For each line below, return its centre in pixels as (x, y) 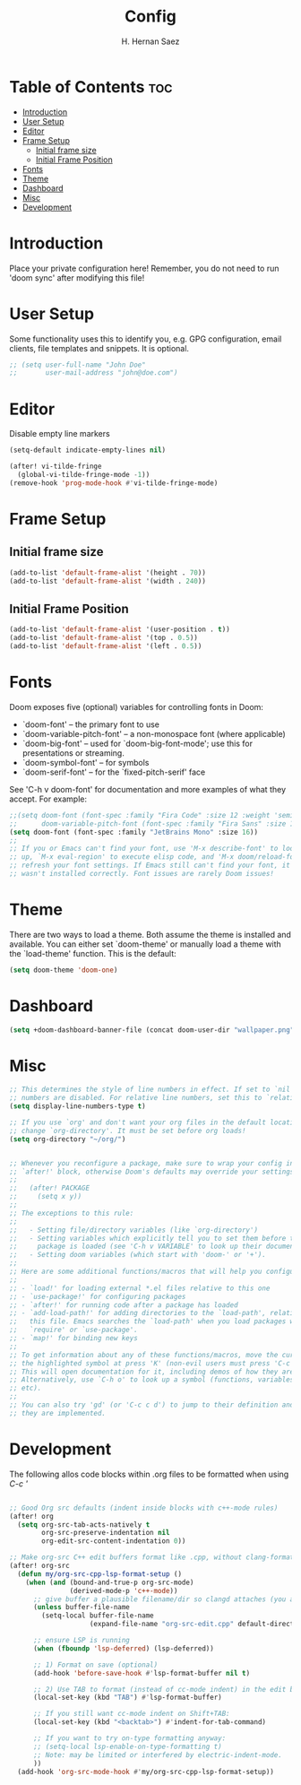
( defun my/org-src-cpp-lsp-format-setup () (99, 1574)
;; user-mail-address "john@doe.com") (94, 373)
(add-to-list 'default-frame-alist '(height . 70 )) (107, 572)
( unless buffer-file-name (81, 1607)
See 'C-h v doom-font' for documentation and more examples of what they (148, 789)
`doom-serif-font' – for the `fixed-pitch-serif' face (114, 772)
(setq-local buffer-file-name (98, 1616)
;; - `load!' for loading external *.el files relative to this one (140, 1288)
